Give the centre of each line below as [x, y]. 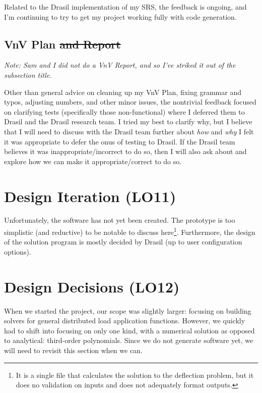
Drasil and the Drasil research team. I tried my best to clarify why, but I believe [128, 121]
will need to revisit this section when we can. [73, 350]
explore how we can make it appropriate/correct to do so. [93, 161]
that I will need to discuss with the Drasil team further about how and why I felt [129, 131]
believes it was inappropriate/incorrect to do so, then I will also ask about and [125, 151]
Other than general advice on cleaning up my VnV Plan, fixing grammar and [123, 92]
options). [18, 251]
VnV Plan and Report [62, 44]
